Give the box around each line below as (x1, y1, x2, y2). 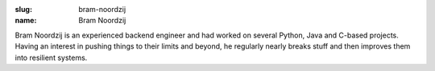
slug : (14, 5, 32, 14)
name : (14, 16, 37, 26)
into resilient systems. (14, 53, 88, 62)
